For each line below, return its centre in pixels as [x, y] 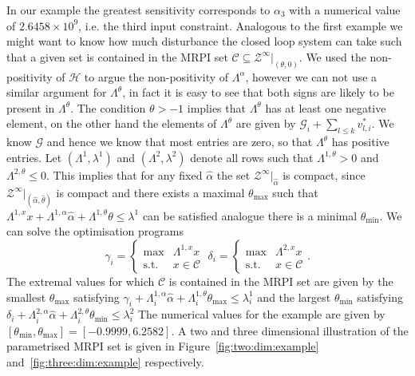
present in [31, 107]
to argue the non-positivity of [156, 76]
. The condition [108, 107]
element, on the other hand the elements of [112, 123]
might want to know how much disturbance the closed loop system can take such [204, 41]
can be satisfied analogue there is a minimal [250, 215]
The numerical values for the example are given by [261, 314]
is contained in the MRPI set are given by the [281, 281]
